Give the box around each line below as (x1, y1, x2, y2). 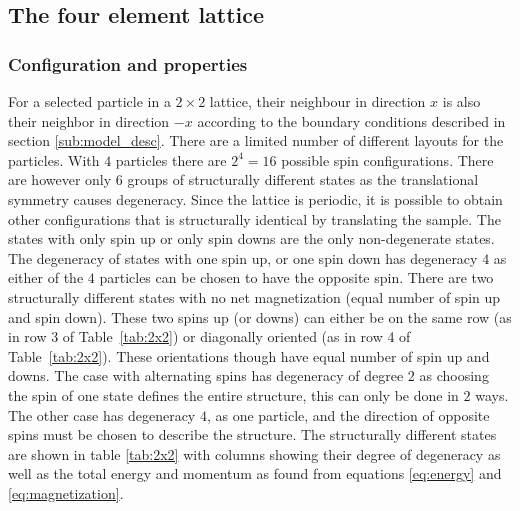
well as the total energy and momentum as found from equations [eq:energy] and (8, 463, 502, 484)
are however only (8, 169, 112, 190)
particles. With (8, 149, 100, 170)
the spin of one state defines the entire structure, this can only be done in (8, 384, 459, 405)
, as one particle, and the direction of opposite (206, 404, 490, 425)
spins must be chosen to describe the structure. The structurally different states (8, 424, 497, 445)
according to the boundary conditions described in (197, 110, 506, 131)
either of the (8, 267, 84, 288)
